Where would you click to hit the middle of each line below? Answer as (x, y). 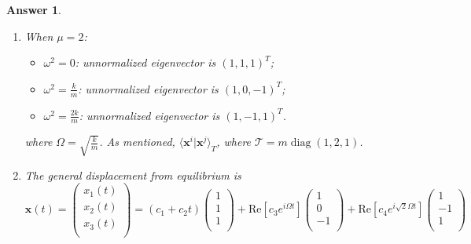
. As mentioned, (137, 142)
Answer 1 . (34, 9)
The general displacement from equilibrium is (133, 175)
